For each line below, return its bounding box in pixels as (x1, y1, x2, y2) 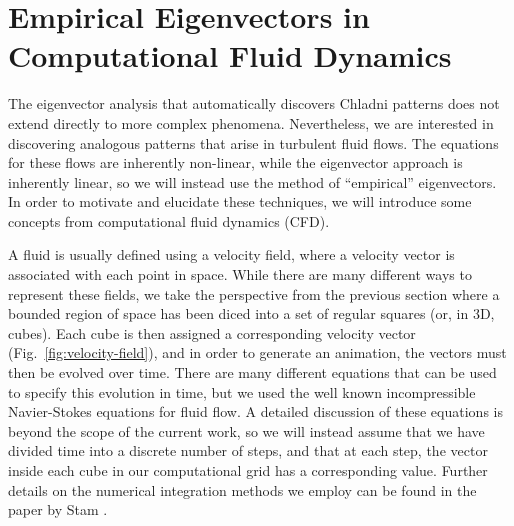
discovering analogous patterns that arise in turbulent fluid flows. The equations (8, 132, 499, 153)
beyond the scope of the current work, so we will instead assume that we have (8, 420, 485, 441)
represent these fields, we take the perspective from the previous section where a (8, 283, 500, 304)
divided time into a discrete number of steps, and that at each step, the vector (8, 440, 488, 461)
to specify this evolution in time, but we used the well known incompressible (8, 381, 476, 402)
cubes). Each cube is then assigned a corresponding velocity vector (8, 322, 416, 343)
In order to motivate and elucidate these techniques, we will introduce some (8, 191, 472, 212)
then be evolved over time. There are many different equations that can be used (8, 362, 497, 383)
